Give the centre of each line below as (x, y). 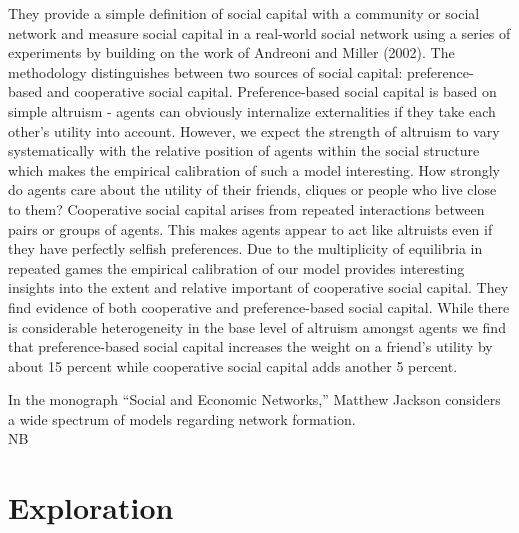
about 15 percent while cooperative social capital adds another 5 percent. (233, 365)
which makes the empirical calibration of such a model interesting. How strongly (254, 169)
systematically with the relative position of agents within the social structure (244, 150)
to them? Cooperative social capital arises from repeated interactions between (246, 208)
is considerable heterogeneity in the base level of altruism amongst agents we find (257, 326)
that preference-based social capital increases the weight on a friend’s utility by (250, 346)
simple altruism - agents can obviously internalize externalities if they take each (252, 110)
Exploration (91, 507)
